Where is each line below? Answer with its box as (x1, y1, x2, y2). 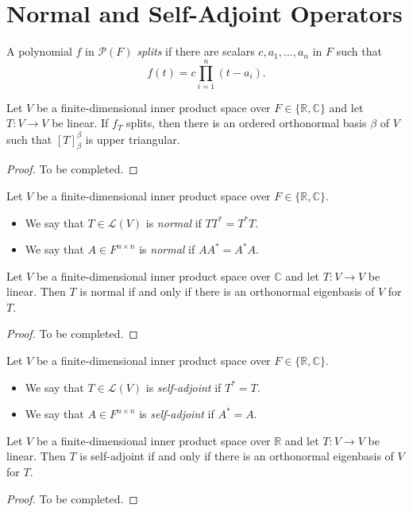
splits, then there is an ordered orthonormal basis (126, 114, 367, 131)
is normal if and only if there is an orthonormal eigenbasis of (79, 283, 375, 300)
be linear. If (52, 114, 109, 131)
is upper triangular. (85, 130, 180, 147)
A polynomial (6, 43, 72, 60)
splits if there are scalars (137, 43, 255, 60)
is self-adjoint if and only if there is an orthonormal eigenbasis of (79, 448, 394, 464)
